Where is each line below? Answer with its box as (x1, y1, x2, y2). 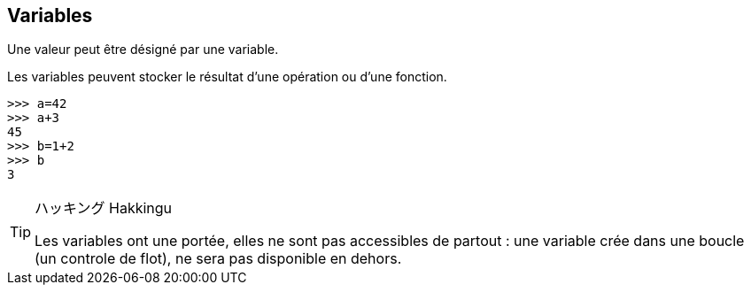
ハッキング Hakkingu (35, 199, 173, 218)
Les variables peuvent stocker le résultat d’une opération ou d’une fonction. (7, 69, 447, 85)
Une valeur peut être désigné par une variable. (7, 42, 279, 58)
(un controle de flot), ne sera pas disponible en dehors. (35, 250, 402, 268)
